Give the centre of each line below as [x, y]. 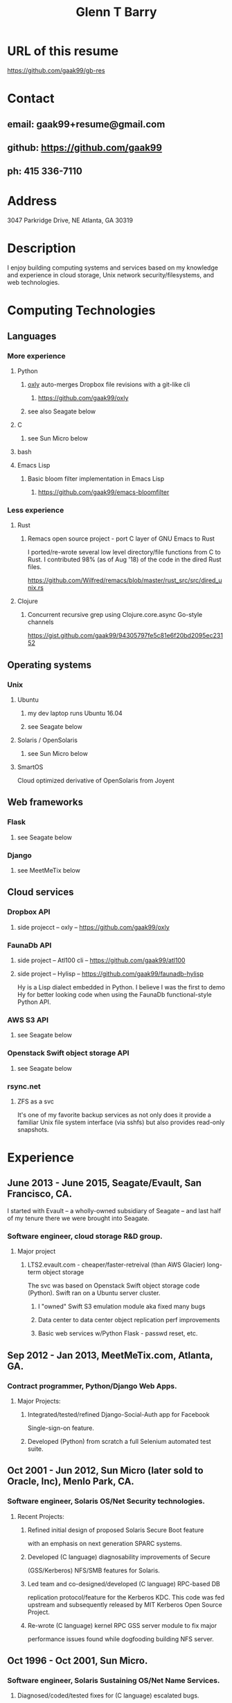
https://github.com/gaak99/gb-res [56, 70]
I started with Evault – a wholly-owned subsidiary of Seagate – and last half [114, 1210]
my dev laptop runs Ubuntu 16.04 [75, 714]
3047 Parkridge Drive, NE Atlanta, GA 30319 [70, 220]
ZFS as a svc [35, 1101]
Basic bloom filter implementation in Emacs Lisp [96, 479]
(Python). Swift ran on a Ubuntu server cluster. [94, 1293]
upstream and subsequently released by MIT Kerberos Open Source [125, 1604]
